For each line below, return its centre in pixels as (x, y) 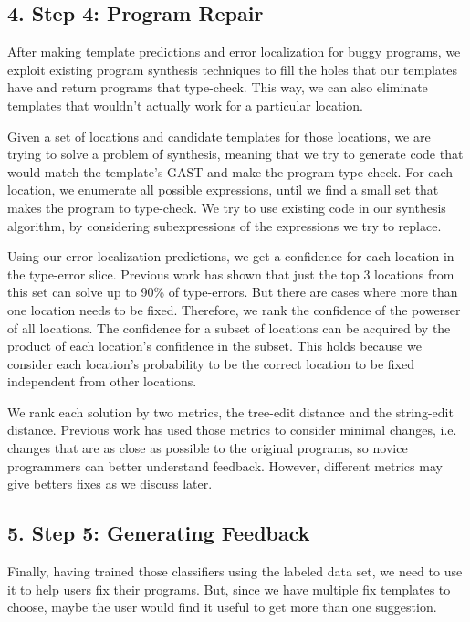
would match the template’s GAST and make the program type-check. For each (230, 171)
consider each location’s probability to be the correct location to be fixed (211, 363)
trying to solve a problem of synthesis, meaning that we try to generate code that (235, 154)
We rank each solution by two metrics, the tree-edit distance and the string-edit (230, 411)
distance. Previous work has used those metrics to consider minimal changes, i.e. (232, 430)
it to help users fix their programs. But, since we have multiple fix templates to (229, 589)
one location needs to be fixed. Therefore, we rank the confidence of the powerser (234, 309)
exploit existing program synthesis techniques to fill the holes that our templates (232, 69)
